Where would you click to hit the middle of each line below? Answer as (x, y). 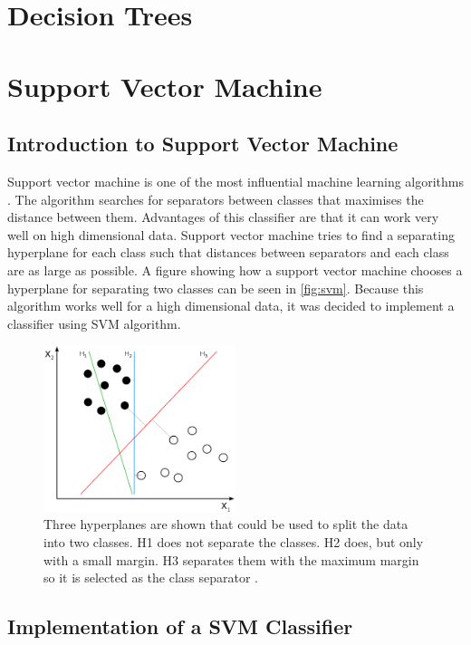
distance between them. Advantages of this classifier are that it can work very (223, 217)
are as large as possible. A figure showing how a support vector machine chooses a (235, 270)
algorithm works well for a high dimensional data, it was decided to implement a (231, 306)
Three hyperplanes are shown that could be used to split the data (226, 524)
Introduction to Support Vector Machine (203, 144)
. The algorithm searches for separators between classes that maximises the (216, 199)
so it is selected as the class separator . (151, 578)
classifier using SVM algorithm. (94, 323)
